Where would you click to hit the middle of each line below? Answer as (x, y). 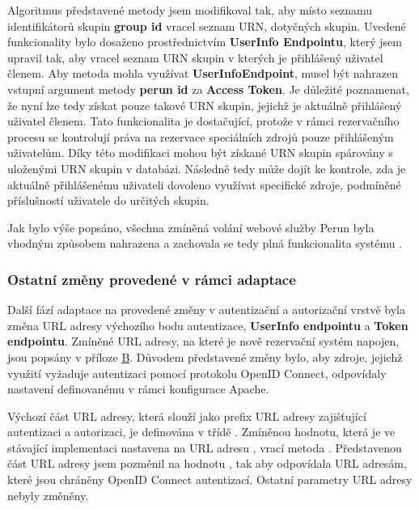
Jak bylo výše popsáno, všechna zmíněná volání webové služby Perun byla (191, 227)
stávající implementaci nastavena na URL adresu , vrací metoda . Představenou (205, 447)
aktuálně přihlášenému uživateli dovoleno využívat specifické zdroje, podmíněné (204, 184)
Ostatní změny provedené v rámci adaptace (152, 279)
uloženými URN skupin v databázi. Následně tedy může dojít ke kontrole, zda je (207, 168)
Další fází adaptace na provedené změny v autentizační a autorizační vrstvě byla (206, 310)
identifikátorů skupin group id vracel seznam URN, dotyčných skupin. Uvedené (207, 25)
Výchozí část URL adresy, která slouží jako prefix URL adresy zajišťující (187, 416)
